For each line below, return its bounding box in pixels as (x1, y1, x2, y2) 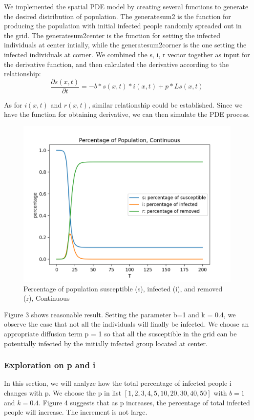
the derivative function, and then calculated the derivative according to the (4, 59, 229, 69)
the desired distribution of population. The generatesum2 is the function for (4, 11, 231, 21)
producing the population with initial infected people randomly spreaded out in (4, 21, 242, 31)
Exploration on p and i (4, 359, 96, 371)
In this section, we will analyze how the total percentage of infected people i (4, 378, 232, 388)
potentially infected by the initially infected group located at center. (4, 338, 208, 348)
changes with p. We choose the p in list (4, 387, 122, 398)
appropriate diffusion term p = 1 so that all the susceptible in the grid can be (4, 328, 237, 338)
